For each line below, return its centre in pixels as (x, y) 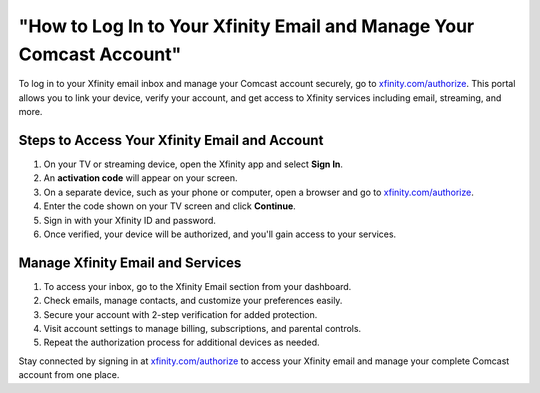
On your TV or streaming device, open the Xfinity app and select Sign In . (193, 164)
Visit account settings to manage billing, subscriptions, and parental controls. (202, 329)
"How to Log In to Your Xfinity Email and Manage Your (246, 26)
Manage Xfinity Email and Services (130, 262)
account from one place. (69, 375)
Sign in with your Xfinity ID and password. (130, 220)
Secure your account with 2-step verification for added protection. (180, 314)
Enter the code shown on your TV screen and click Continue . (170, 206)
